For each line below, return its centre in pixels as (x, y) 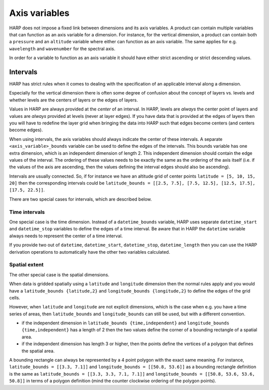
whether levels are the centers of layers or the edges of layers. (73, 100)
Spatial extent (26, 265)
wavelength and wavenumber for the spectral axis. (62, 49)
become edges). (26, 130)
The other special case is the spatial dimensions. (59, 275)
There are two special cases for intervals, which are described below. (80, 199)
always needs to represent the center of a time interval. (66, 236)
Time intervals (27, 212)
